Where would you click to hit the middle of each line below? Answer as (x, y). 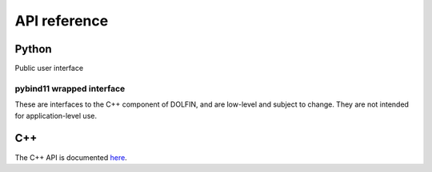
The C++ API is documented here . (71, 157)
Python (33, 49)
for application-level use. (56, 115)
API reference (62, 21)
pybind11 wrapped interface (70, 88)
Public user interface (49, 68)
